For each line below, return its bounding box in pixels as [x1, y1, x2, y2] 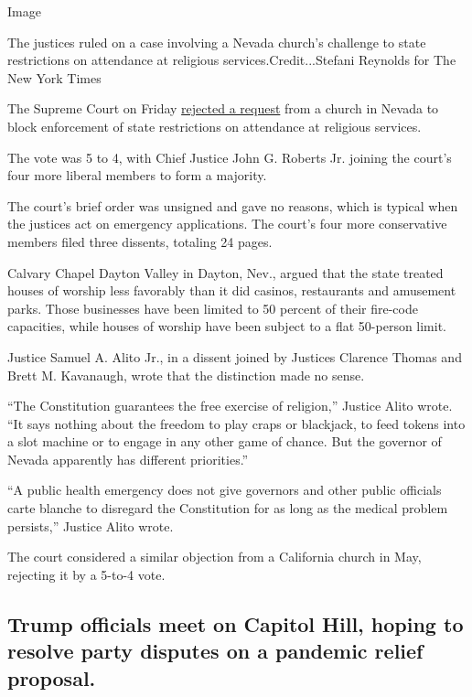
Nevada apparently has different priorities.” [7, 449, 249, 468]
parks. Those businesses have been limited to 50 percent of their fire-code [7, 298, 418, 317]
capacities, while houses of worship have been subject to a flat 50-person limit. [7, 316, 447, 336]
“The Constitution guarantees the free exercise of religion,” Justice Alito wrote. [7, 396, 453, 415]
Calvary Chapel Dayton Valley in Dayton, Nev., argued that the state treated [7, 263, 444, 282]
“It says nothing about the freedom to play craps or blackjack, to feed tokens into [7, 413, 466, 433]
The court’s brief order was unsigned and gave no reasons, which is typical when [7, 196, 458, 215]
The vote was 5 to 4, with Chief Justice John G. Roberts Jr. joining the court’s [7, 147, 452, 166]
